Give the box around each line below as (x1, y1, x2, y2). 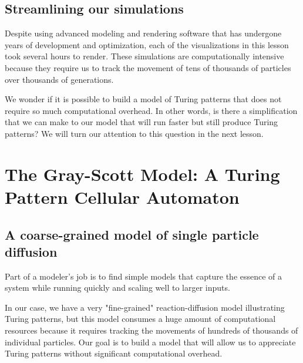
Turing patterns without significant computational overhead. (5, 347, 223, 359)
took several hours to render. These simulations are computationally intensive (5, 50, 284, 62)
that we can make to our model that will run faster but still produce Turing (5, 116, 278, 128)
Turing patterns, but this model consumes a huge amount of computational (5, 312, 276, 325)
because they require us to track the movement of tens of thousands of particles (5, 61, 291, 73)
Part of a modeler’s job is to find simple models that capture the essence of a (5, 270, 282, 282)
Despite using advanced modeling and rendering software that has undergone (5, 27, 282, 39)
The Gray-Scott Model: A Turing (5, 162, 280, 186)
